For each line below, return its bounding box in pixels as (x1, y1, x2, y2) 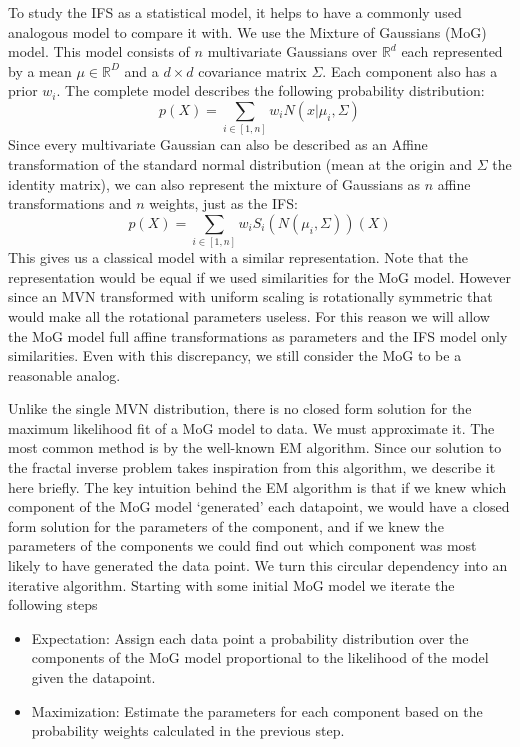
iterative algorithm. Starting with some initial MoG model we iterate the (8, 574, 455, 595)
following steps (8, 594, 98, 615)
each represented (401, 41, 503, 62)
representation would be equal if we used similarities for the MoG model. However (8, 266, 512, 287)
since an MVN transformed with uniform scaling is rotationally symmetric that (8, 286, 493, 307)
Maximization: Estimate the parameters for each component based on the (31, 700, 483, 721)
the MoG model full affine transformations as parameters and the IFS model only (8, 325, 508, 346)
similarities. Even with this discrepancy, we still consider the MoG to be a (8, 345, 462, 366)
